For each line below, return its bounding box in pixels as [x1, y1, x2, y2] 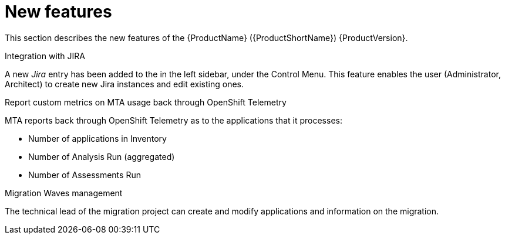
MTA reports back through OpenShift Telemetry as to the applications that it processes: [5, 115, 342, 125]
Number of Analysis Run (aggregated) [28, 151, 175, 162]
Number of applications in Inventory [28, 133, 167, 144]
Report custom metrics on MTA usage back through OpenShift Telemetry [5, 97, 287, 107]
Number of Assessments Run [28, 169, 141, 180]
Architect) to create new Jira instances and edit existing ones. [5, 78, 244, 89]
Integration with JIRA [5, 50, 85, 61]
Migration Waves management [5, 187, 123, 198]
